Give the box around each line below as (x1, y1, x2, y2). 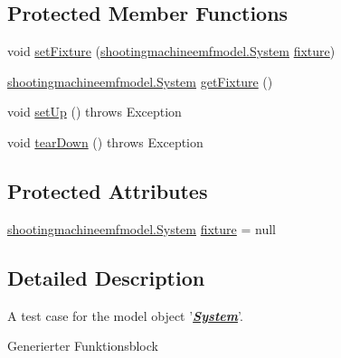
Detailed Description (7, 263, 205, 291)
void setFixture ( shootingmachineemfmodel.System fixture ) (7, 42, 336, 61)
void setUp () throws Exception (7, 102, 182, 121)
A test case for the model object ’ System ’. (7, 306, 243, 325)
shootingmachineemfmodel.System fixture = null (7, 219, 276, 238)
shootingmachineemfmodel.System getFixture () (7, 71, 273, 90)
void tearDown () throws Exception (7, 132, 204, 151)
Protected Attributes (7, 176, 208, 204)
